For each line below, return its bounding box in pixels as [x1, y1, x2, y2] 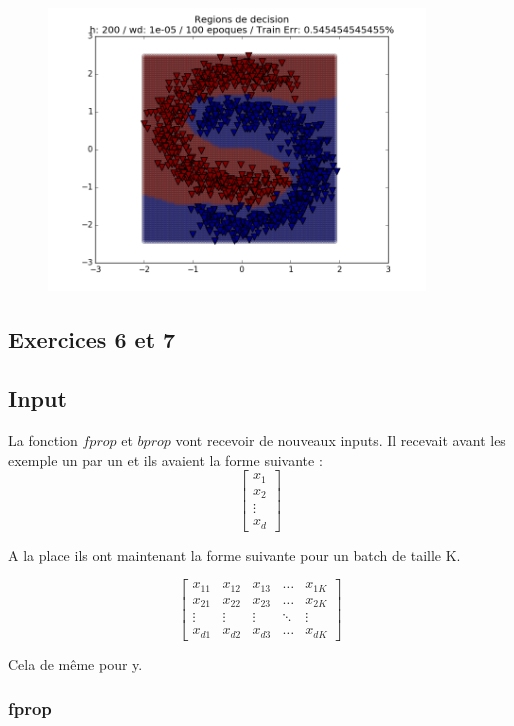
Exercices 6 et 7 [8, 324, 176, 355]
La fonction [8, 430, 78, 451]
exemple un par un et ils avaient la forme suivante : [8, 449, 323, 470]
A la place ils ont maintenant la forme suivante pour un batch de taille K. [8, 544, 461, 565]
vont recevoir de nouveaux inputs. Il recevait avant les [175, 430, 506, 451]
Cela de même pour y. [8, 653, 143, 674]
